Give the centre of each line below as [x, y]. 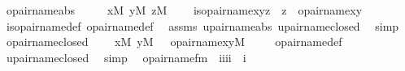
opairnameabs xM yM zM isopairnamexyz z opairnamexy [184, 10]
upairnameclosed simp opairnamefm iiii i [126, 57]
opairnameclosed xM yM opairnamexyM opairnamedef [174, 42]
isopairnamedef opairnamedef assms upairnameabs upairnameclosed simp [202, 25]
